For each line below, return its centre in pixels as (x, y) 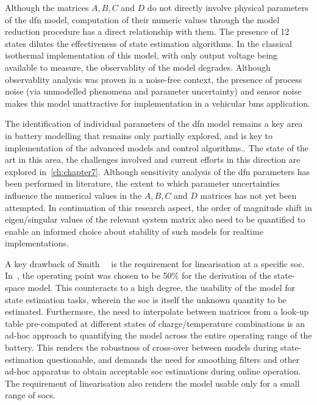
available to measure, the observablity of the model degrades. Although (138, 67)
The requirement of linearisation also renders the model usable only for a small (152, 383)
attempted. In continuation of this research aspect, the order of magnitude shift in (158, 207)
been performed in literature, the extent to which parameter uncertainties (143, 183)
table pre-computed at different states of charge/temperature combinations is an (155, 323)
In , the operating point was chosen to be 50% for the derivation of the (138, 275)
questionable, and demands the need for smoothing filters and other (173, 359)
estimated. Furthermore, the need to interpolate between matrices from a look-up (157, 311)
